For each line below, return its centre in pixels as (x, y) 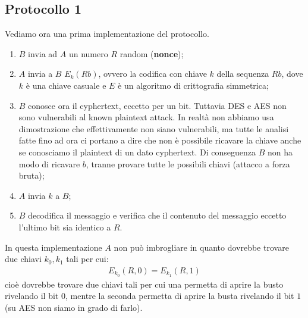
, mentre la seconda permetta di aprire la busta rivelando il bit (180, 296)
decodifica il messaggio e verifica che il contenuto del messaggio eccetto (157, 215)
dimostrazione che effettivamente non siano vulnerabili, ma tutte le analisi (154, 128)
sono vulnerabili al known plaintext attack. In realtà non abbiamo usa (146, 117)
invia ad (43, 53)
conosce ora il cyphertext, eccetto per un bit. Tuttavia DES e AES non (157, 105)
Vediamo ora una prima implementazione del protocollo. (107, 34)
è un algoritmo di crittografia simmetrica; (193, 85)
